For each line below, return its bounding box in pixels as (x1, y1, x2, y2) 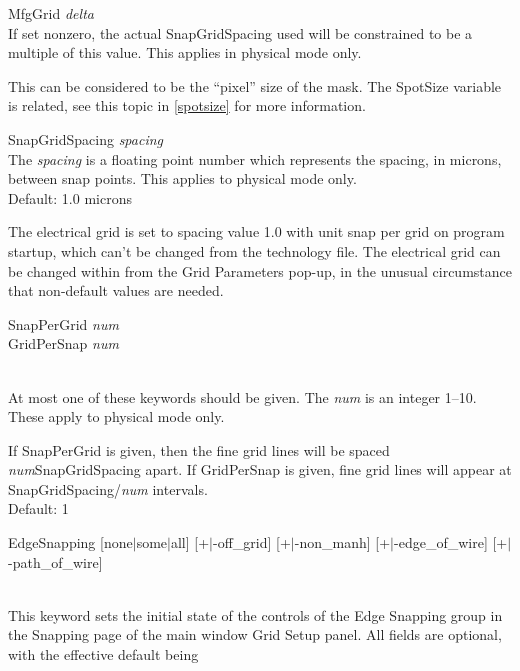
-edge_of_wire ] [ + (394, 532, 508, 553)
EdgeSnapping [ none (8, 532, 133, 553)
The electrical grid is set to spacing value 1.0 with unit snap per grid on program (8, 221, 505, 242)
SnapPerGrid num (8, 313, 119, 334)
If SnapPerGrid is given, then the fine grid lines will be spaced (8, 439, 390, 460)
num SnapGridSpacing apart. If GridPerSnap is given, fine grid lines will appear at (8, 459, 512, 480)
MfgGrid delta (8, 3, 94, 23)
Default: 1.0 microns (8, 187, 132, 208)
